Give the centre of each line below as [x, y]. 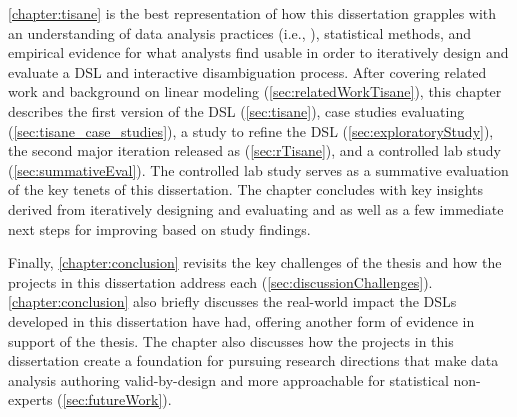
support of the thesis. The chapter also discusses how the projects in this [231, 340]
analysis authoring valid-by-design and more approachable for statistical [228, 379]
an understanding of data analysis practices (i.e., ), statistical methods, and [240, 32]
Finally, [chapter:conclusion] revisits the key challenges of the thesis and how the [255, 262]
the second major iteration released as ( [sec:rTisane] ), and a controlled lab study [254, 150]
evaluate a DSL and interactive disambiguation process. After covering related [247, 71]
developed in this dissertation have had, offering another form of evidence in [241, 320]
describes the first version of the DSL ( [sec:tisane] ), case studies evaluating [236, 110]
